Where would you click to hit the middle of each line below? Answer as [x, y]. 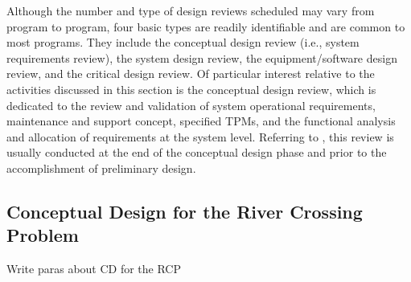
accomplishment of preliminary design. [101, 168]
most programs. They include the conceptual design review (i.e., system [183, 42]
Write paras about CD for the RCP [94, 269]
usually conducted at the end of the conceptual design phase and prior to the [197, 152]
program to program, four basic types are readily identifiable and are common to [206, 26]
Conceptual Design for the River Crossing [185, 211]
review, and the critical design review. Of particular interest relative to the [191, 74]
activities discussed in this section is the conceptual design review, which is [191, 89]
